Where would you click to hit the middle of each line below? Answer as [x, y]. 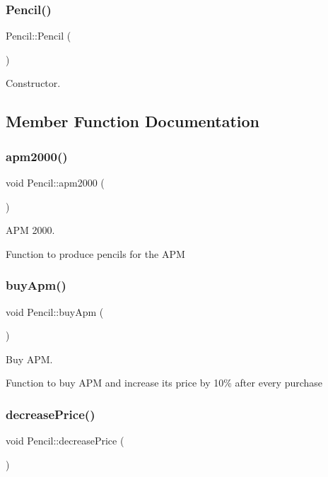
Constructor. [33, 83]
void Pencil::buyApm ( [55, 311]
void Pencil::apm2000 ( [55, 182]
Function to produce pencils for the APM [95, 253]
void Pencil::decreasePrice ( [65, 441]
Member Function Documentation [133, 121]
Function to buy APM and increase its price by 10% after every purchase [164, 383]
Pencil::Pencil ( [39, 36]
